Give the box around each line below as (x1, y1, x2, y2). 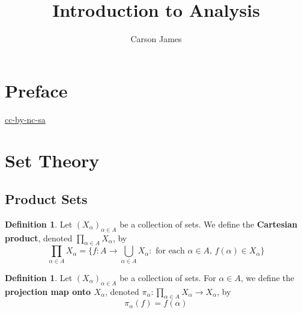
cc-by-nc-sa (5, 113, 46, 125)
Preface (5, 78, 68, 102)
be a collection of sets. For (119, 271, 216, 284)
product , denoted (5, 231, 73, 244)
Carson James (130, 33, 182, 45)
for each (156, 247, 185, 256)
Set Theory (5, 148, 100, 173)
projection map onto (5, 285, 91, 297)
